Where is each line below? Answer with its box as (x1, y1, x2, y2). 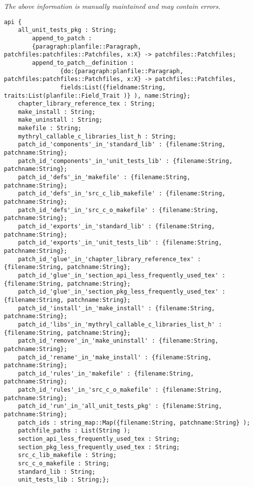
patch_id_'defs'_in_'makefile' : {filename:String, (18, 174, 191, 181)
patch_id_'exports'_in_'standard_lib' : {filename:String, (18, 223, 215, 230)
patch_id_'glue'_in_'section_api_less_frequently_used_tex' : (18, 271, 226, 279)
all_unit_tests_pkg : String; (18, 27, 117, 34)
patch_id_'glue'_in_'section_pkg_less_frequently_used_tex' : (18, 288, 226, 296)
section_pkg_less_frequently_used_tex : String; (18, 443, 180, 451)
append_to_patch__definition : (32, 59, 134, 66)
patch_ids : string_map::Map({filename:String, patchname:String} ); (18, 419, 251, 426)
